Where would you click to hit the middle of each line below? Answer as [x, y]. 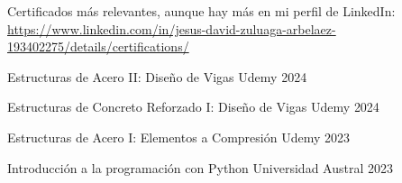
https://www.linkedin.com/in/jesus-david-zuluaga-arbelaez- [172, 28]
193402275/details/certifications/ [98, 46]
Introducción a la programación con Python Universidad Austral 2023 [201, 167]
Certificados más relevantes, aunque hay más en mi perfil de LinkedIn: [201, 11]
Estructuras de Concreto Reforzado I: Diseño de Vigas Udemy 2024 [193, 107]
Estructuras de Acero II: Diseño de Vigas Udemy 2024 [157, 76]
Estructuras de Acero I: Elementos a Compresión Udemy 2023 [178, 137]
